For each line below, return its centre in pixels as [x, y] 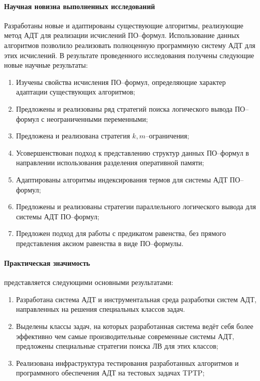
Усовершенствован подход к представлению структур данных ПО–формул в [133, 152]
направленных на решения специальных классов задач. [100, 309]
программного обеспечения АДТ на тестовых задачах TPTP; [110, 373]
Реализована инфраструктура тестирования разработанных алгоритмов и [127, 363]
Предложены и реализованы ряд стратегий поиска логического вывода [124, 108]
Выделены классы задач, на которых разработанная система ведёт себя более [135, 326]
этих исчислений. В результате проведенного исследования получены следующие [129, 55]
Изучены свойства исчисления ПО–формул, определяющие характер [121, 82]
